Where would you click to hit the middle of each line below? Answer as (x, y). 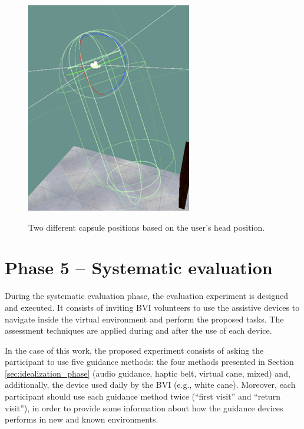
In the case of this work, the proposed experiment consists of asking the (134, 350)
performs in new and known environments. (82, 419)
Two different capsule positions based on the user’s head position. (147, 227)
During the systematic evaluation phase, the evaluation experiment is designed (146, 296)
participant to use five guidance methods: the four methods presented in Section (149, 362)
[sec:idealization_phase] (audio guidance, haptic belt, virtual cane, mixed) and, (148, 373)
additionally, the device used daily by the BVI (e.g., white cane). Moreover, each (150, 385)
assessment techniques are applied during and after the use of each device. (138, 330)
